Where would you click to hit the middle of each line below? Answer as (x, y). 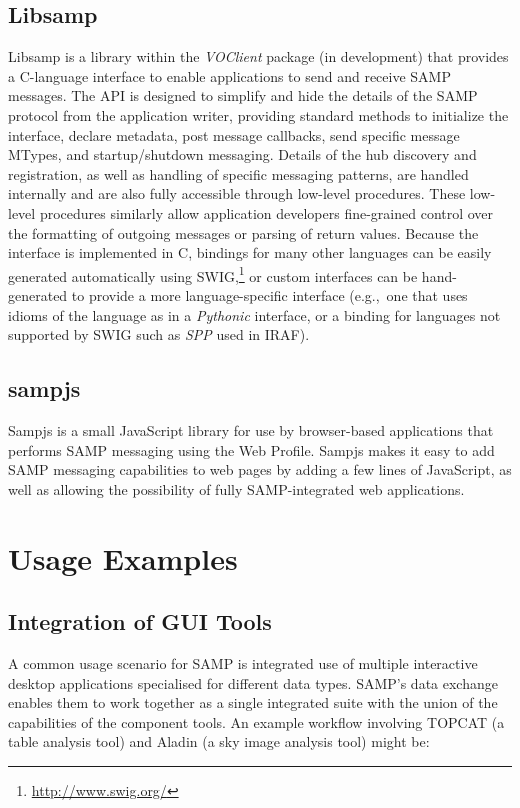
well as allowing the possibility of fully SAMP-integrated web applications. (236, 488)
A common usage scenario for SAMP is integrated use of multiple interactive (243, 662)
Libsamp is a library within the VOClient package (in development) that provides (258, 56)
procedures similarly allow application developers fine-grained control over (266, 212)
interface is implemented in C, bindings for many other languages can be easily (250, 252)
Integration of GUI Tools (140, 621)
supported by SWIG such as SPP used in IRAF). (159, 334)
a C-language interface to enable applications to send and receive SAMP (229, 75)
